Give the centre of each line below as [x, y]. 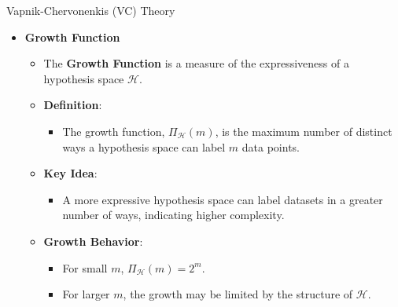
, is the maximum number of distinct [304, 131]
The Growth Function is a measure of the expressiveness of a [196, 63]
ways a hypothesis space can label [144, 146]
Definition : [73, 105]
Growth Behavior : [93, 241]
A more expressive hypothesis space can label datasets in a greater [223, 199]
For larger [86, 294]
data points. [271, 146]
